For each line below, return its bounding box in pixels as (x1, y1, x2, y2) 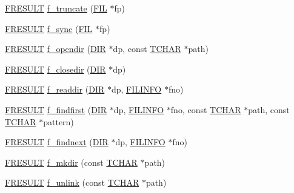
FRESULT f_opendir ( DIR (5, 42, 106, 55)
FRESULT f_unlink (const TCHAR (5, 176, 139, 189)
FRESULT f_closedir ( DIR (5, 62, 106, 75)
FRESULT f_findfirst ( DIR (5, 103, 107, 116)
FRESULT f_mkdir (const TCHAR (5, 155, 138, 168)
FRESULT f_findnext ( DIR (5, 136, 109, 148)
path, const (248, 103, 290, 116)
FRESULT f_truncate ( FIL (5, 2, 107, 14)
